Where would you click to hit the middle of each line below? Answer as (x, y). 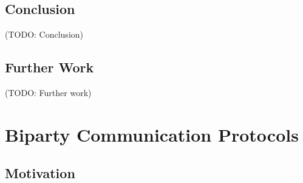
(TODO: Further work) (48, 92)
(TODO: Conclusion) (44, 34)
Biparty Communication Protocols (152, 134)
